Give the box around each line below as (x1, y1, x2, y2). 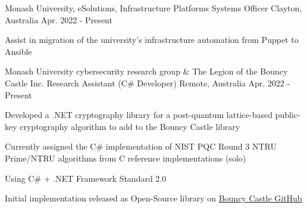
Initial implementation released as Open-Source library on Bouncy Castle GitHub (5, 192, 302, 204)
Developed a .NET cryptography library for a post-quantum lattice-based (5, 108, 272, 121)
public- (275, 108, 300, 121)
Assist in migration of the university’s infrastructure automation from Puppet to (5, 33, 299, 46)
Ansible (5, 45, 32, 57)
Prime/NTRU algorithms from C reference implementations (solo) (5, 151, 246, 164)
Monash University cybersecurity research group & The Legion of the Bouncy (5, 65, 288, 77)
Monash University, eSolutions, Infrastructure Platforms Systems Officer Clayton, (5, 2, 302, 14)
